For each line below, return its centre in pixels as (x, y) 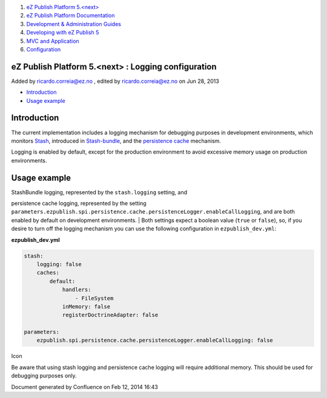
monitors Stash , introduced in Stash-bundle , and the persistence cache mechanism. (116, 141)
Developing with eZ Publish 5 (63, 33)
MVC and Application (53, 41)
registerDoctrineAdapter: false (110, 315)
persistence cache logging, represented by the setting (79, 203)
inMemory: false (86, 306)
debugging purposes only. (44, 376)
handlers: (77, 290)
